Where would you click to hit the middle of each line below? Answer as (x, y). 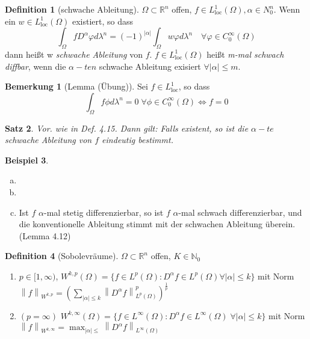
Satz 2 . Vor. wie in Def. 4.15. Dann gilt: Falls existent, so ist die (127, 128)
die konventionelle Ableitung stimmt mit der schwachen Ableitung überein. (157, 224)
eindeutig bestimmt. (138, 140)
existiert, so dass (102, 21)
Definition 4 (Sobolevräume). (62, 256)
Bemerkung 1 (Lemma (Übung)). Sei (76, 86)
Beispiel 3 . (27, 160)
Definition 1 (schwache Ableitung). (72, 9)
